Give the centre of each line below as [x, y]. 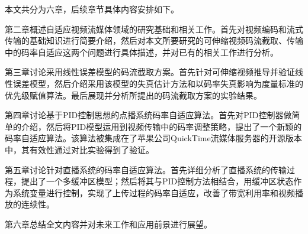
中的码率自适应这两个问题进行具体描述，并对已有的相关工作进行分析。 [142, 52]
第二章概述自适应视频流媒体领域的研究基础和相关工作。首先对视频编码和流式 [154, 29]
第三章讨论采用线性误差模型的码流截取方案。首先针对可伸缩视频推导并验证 [150, 72]
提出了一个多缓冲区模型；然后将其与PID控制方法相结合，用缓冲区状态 [157, 181]
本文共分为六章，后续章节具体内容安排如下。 [92, 9]
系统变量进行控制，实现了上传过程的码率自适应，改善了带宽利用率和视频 [154, 192]
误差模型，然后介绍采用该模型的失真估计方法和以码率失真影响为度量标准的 [158, 83]
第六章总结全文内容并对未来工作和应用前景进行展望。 [108, 224]
